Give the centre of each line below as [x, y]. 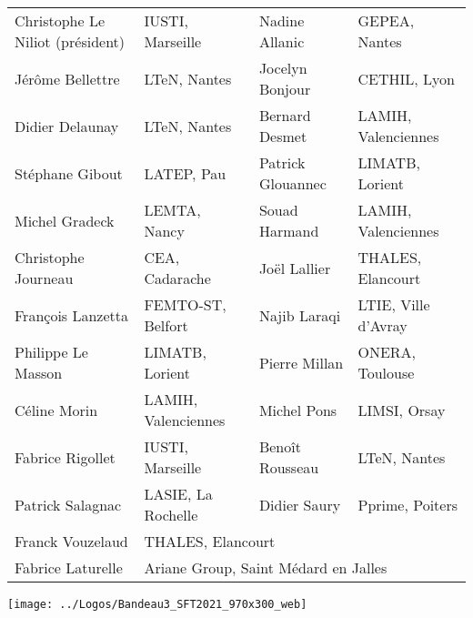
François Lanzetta [72, 315]
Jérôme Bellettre [67, 78]
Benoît [280, 446]
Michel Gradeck [65, 220]
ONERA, [387, 352]
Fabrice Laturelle [69, 567]
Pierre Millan [301, 362]
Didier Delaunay [67, 126]
